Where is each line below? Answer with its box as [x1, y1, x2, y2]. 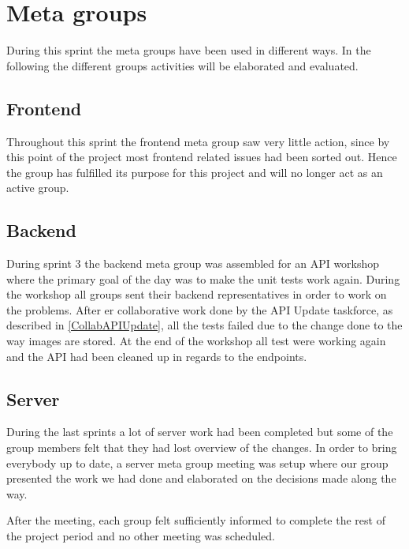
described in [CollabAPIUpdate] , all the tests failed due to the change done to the [6, 317, 403, 333]
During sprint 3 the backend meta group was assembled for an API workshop [6, 255, 380, 272]
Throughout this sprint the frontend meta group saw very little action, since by [6, 133, 390, 149]
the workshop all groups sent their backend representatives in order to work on [6, 286, 387, 303]
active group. [6, 179, 69, 196]
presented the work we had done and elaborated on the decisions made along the [6, 470, 396, 487]
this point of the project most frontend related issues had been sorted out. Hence [6, 149, 397, 165]
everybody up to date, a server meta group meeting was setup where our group [6, 454, 389, 471]
